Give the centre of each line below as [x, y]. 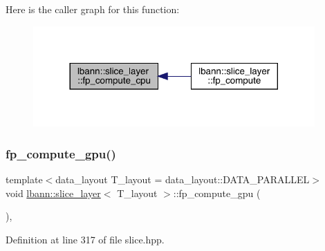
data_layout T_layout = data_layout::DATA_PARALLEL [183, 179]
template [24, 179]
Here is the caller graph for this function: [93, 9]
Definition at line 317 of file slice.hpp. [85, 239]
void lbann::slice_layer [53, 193]
